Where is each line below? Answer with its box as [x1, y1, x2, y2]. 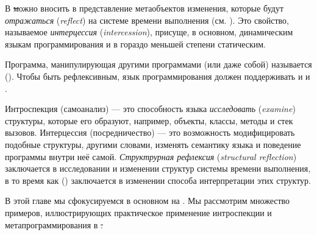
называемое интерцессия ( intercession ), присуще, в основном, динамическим [5, 26, 293, 38]
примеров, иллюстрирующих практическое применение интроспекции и [5, 206, 272, 219]
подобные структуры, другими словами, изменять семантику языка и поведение [5, 138, 301, 150]
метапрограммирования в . [5, 218, 103, 231]
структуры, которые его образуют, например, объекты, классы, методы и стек [5, 114, 293, 127]
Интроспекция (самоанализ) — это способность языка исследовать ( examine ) [5, 102, 296, 115]
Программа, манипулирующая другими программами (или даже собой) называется [5, 58, 312, 71]
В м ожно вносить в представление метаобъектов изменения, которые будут [5, 2, 284, 14]
